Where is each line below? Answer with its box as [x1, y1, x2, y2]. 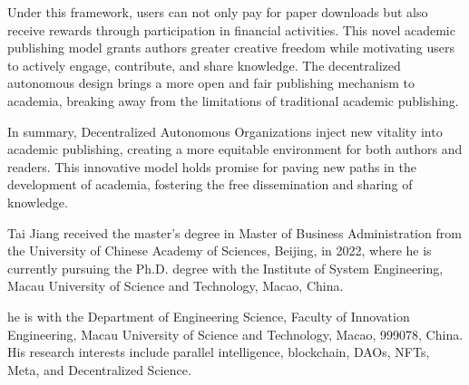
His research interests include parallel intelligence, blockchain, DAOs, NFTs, [7, 342, 430, 361]
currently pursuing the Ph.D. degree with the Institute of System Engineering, [7, 258, 444, 277]
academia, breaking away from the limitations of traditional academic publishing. [7, 91, 459, 110]
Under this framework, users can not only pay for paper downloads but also [7, 3, 428, 21]
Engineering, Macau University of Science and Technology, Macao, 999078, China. [7, 324, 464, 343]
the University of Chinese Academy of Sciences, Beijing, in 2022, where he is [7, 241, 432, 260]
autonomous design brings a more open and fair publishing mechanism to [7, 73, 415, 92]
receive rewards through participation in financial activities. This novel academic [7, 20, 455, 39]
